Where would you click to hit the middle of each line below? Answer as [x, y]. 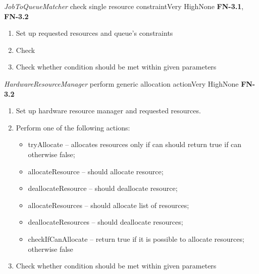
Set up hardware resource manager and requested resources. [108, 111]
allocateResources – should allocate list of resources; [109, 205]
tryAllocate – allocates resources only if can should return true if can [135, 144]
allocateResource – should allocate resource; [96, 171]
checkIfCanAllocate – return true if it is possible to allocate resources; [136, 238]
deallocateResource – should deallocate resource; [103, 188]
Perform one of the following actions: [73, 127]
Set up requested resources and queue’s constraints [94, 33]
